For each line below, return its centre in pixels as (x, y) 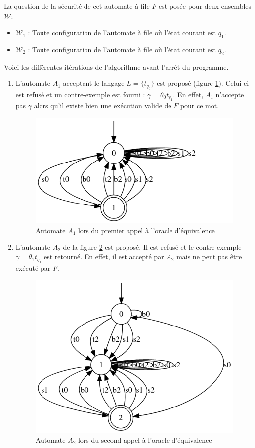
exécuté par (33, 267)
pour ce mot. (200, 105)
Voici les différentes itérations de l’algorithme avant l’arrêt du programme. (116, 66)
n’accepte (230, 94)
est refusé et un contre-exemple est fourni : (80, 94)
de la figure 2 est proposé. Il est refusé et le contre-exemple (152, 247)
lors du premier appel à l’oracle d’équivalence (146, 230)
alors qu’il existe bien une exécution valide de (103, 105)
